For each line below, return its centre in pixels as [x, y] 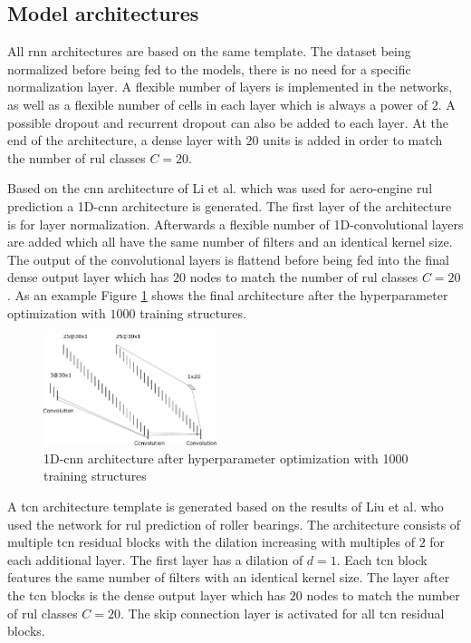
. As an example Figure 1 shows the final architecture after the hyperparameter [228, 294]
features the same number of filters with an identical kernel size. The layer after [229, 577]
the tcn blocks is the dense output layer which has [147, 595]
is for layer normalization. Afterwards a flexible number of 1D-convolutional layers [235, 224]
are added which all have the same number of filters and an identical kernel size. [230, 242]
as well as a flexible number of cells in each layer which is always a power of [217, 104]
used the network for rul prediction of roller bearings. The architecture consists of [234, 524]
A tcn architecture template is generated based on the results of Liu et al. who [226, 507]
